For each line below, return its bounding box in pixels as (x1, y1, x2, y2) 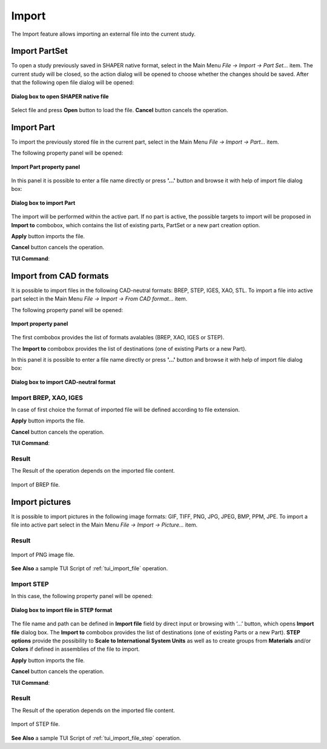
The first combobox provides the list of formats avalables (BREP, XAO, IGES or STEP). (11, 334, 225, 341)
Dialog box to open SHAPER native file (11, 93, 109, 100)
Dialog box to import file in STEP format (11, 606, 113, 613)
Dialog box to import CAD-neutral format (11, 378, 116, 385)
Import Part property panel (11, 163, 81, 170)
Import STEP (11, 580, 49, 588)
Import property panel (11, 320, 68, 327)
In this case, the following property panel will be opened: (11, 593, 153, 600)
